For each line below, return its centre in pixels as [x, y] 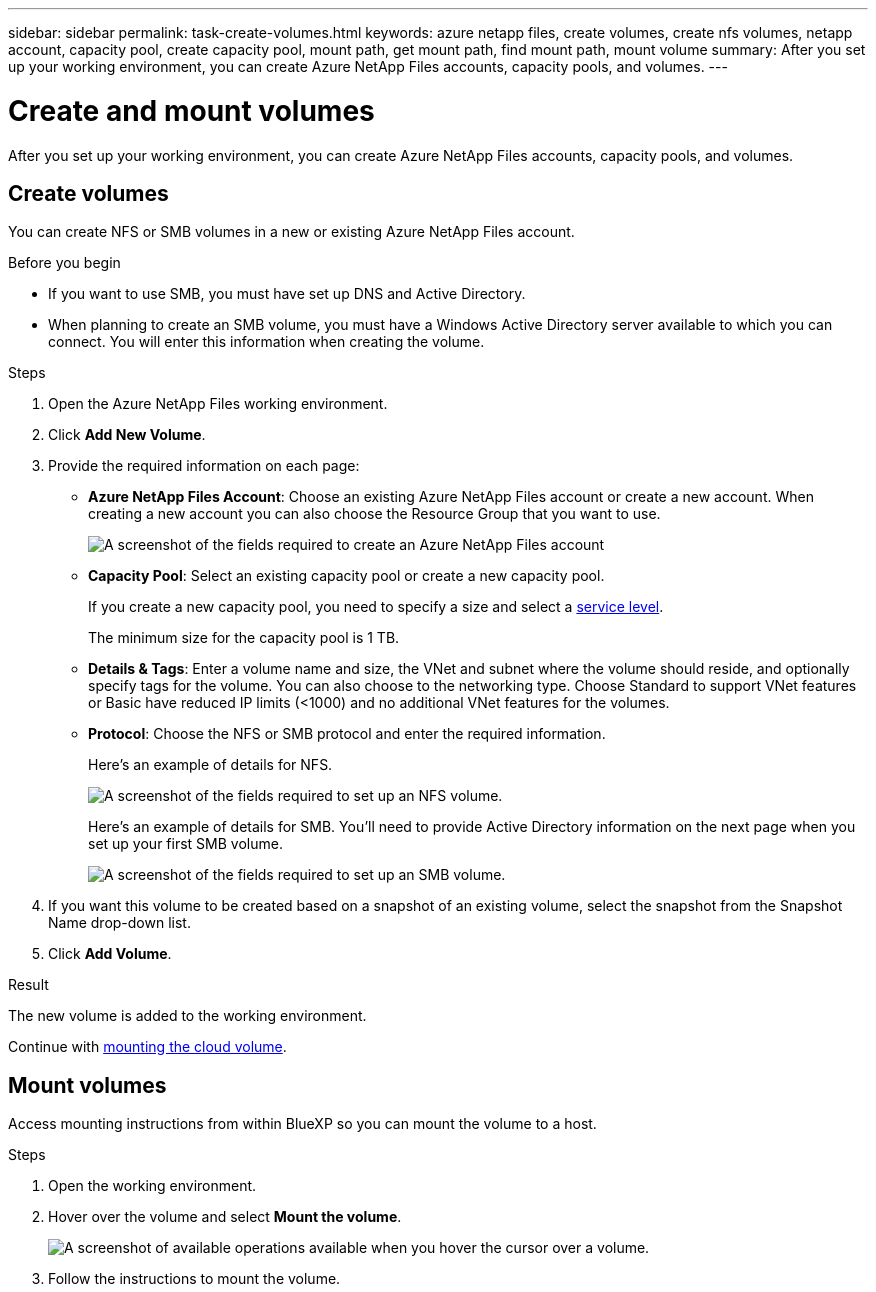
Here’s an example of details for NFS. [210, 765]
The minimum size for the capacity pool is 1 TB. [244, 638]
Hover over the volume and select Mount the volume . [225, 1217]
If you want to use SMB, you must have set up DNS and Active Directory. [287, 294]
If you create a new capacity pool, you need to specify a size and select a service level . [376, 607]
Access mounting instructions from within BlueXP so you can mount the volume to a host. [302, 1124]
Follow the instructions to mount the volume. [194, 1279]
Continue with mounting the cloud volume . [147, 1047]
